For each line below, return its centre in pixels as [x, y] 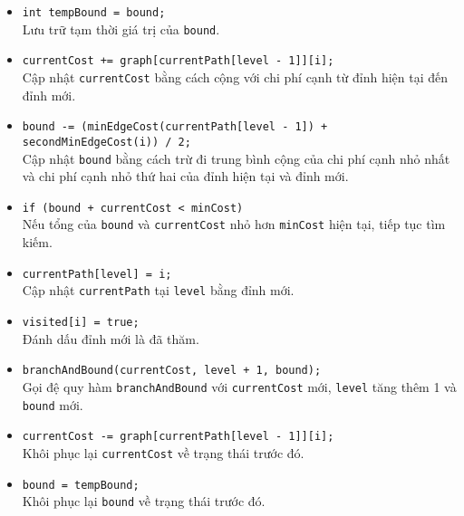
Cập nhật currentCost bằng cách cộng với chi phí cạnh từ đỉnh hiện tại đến [235, 76]
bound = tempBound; [81, 485]
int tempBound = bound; [94, 13]
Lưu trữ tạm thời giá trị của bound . [121, 29]
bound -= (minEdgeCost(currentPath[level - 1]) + [175, 127]
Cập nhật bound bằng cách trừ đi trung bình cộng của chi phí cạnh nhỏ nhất [236, 158]
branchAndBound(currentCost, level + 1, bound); [172, 371]
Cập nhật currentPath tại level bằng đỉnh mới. [158, 290]
